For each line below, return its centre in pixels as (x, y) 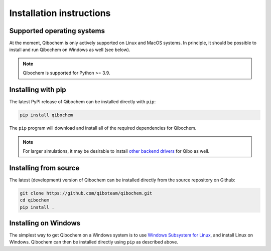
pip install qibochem (46, 115)
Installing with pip (38, 90)
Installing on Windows (45, 223)
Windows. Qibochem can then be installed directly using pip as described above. (94, 242)
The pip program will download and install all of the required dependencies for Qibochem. (103, 128)
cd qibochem (35, 200)
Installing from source (44, 168)
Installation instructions (60, 13)
